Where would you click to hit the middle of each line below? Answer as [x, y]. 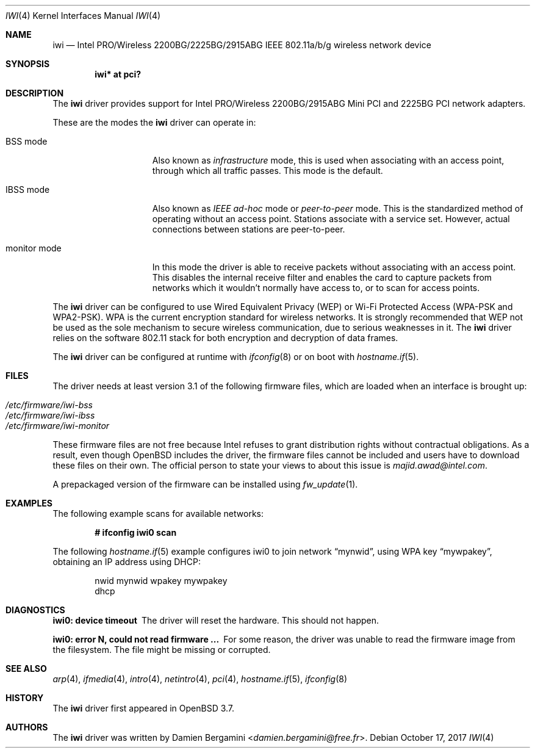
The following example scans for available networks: [158, 513]
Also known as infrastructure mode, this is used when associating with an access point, [328, 160]
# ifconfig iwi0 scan [136, 532]
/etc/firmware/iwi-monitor [58, 426]
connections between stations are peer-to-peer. [249, 229]
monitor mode [34, 248]
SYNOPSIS [28, 64]
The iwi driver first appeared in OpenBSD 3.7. [144, 708]
